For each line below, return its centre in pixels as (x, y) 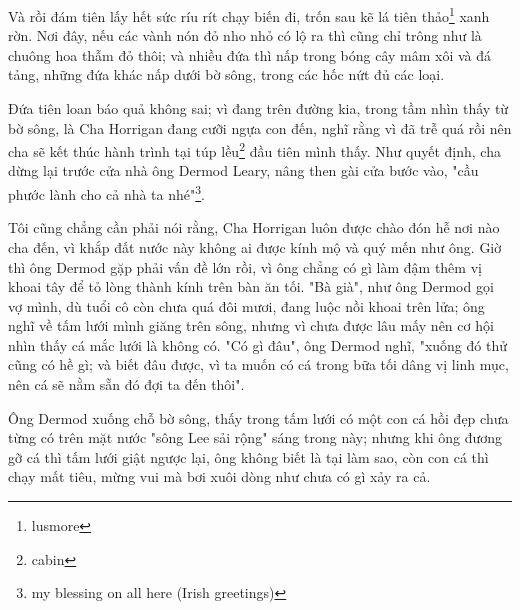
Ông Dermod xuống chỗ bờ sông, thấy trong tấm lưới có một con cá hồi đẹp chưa (258, 417)
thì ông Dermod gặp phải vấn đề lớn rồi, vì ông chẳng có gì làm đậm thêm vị (245, 266)
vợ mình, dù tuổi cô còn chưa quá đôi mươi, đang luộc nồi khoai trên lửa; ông (246, 305)
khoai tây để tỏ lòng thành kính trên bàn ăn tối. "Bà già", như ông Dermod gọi (251, 286)
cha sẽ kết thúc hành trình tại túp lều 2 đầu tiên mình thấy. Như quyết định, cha (254, 149)
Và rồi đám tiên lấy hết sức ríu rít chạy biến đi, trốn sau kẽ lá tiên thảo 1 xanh (249, 14)
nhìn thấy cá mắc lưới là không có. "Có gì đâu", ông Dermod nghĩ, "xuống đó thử (257, 344)
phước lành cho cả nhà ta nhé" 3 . (106, 192)
